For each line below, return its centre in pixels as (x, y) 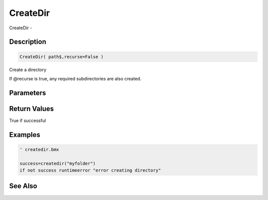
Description (28, 42)
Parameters (28, 93)
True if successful (28, 120)
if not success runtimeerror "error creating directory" (90, 170)
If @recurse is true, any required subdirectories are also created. (75, 78)
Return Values (32, 108)
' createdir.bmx (39, 149)
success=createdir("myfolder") (58, 163)
